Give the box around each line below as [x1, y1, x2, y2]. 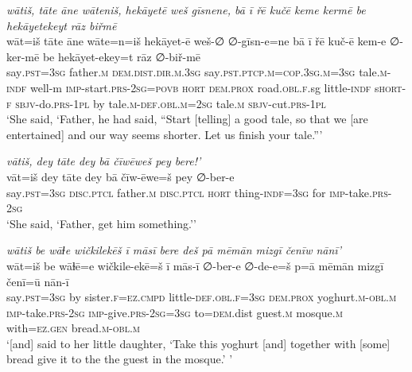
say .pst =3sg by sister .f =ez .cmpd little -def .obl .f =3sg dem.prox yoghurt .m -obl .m [6, 289, 397, 305]
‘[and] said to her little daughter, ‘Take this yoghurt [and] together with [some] [6, 335, 391, 351]
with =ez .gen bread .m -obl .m [6, 320, 140, 336]
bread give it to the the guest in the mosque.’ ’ [6, 351, 233, 367]
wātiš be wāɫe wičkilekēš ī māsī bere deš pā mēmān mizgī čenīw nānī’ [6, 242, 341, 258]
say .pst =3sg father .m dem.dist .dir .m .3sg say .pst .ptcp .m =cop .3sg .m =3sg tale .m [6, 64, 387, 80]
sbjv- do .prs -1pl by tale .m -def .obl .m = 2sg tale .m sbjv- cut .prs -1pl [15, 95, 326, 111]
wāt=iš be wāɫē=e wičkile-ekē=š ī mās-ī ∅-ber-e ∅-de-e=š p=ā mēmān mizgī [6, 257, 384, 273]
